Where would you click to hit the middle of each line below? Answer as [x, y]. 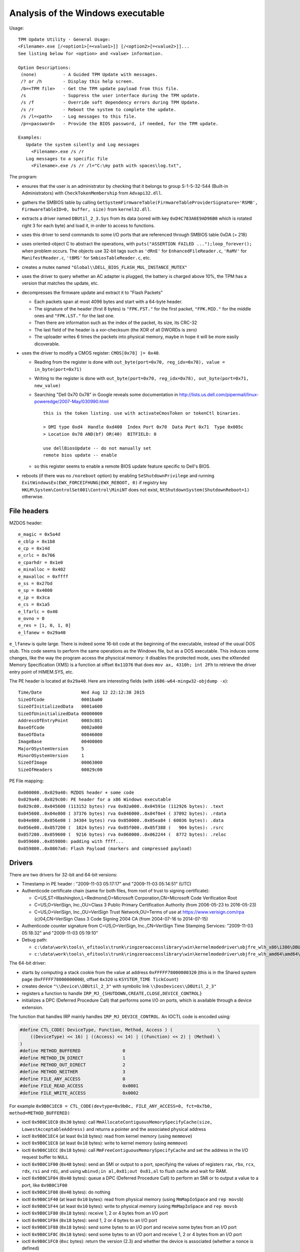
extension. [32, 1007]
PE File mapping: [26, 781]
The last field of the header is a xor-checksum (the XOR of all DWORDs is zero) [116, 330]
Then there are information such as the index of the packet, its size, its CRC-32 [116, 323]
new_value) [47, 385]
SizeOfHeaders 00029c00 [60, 769]
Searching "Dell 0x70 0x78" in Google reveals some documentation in [106, 394]
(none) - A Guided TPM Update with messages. [89, 74]
